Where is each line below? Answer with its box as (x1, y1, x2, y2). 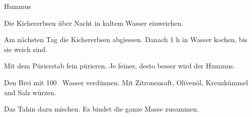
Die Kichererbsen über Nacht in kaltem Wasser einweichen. (4, 17, 184, 28)
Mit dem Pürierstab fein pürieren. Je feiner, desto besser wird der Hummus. (4, 60, 235, 71)
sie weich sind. (4, 44, 48, 54)
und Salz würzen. (4, 87, 57, 97)
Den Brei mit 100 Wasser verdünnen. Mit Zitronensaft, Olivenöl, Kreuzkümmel (4, 77, 248, 87)
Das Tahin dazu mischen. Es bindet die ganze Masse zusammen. (4, 104, 199, 114)
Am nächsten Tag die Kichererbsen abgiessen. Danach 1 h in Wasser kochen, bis (4, 34, 248, 45)
